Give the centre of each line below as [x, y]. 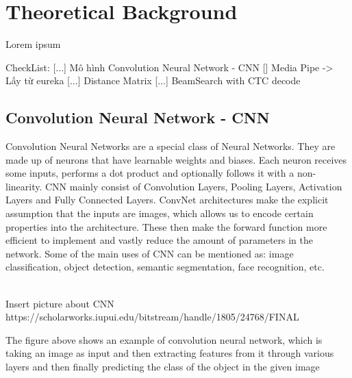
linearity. [24, 186]
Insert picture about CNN [60, 303]
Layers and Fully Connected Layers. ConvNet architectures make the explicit [167, 200]
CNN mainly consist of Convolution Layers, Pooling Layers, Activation [194, 186]
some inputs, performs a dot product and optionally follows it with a [150, 173]
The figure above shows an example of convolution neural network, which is [164, 339]
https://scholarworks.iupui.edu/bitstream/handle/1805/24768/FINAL [152, 317]
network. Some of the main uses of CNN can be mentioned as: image [150, 253]
